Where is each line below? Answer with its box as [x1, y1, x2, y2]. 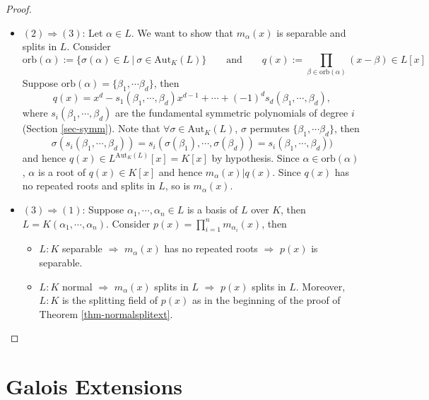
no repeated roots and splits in [22, 178, 155, 193]
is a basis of [187, 202, 238, 217]
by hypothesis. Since [211, 151, 300, 165]
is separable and [276, 25, 346, 40]
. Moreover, [295, 278, 346, 293]
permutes [249, 121, 290, 136]
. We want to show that [131, 25, 234, 40]
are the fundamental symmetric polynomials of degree [114, 105, 348, 120]
